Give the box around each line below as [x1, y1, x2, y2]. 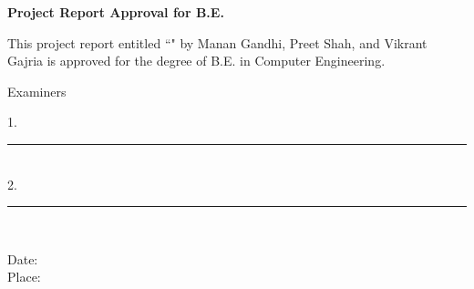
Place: [7, 267, 41, 286]
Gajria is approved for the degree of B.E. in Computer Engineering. [7, 51, 386, 70]
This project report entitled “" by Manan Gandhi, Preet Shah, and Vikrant [7, 33, 428, 52]
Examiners [7, 81, 67, 100]
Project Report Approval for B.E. [7, 3, 224, 21]
